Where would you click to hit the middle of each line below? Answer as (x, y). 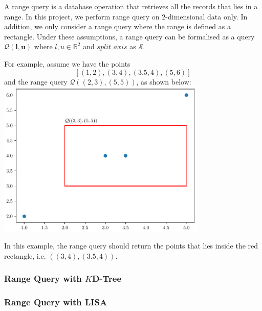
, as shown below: (164, 81)
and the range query (36, 81)
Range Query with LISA (56, 302)
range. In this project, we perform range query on (82, 16)
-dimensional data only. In (206, 16)
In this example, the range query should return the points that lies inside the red (131, 246)
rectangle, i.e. (25, 255)
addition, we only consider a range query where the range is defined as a (117, 26)
